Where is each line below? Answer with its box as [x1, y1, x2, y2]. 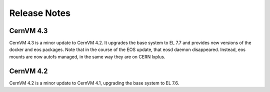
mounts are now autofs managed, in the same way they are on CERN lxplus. [9, 53, 165, 59]
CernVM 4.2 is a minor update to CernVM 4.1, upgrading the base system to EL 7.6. [9, 80, 179, 86]
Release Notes [9, 7, 71, 18]
